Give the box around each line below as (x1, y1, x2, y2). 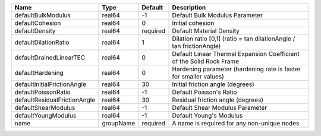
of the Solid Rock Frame (172, 57, 240, 65)
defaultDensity (14, 27, 56, 35)
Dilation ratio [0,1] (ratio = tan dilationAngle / (172, 34, 295, 43)
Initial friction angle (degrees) (172, 80, 255, 88)
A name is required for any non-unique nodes (172, 119, 300, 127)
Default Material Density (172, 27, 240, 35)
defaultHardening (14, 69, 64, 77)
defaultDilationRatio (14, 39, 70, 46)
